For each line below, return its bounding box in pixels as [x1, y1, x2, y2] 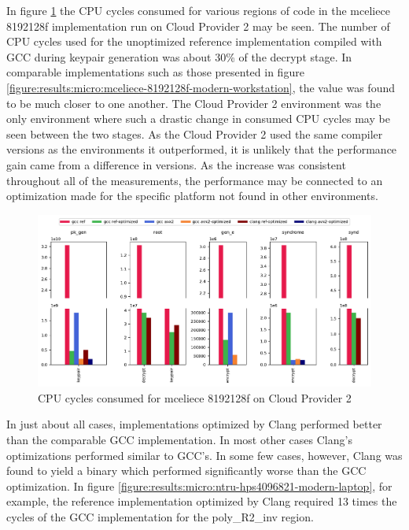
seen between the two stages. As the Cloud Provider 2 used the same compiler [6, 125, 383, 142]
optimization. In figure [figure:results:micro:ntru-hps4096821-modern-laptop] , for [6, 477, 392, 494]
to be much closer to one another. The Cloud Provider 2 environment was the [6, 95, 381, 111]
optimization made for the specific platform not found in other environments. [6, 187, 378, 204]
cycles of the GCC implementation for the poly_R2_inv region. [6, 508, 314, 524]
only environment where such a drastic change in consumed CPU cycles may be [6, 110, 390, 127]
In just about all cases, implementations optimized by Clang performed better [6, 416, 382, 432]
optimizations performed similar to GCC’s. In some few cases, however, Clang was [6, 447, 403, 463]
